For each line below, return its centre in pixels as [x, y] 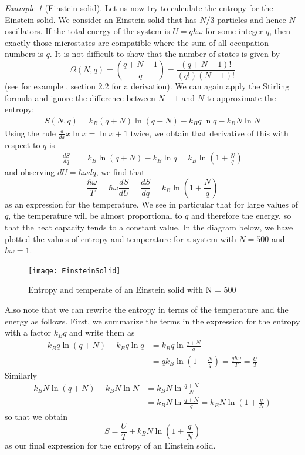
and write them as [102, 332]
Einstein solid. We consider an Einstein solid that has [101, 19]
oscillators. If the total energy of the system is [87, 31]
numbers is [24, 54]
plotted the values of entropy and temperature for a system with [121, 238]
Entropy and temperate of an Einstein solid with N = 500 [132, 290]
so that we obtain [36, 416]
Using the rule [30, 133]
